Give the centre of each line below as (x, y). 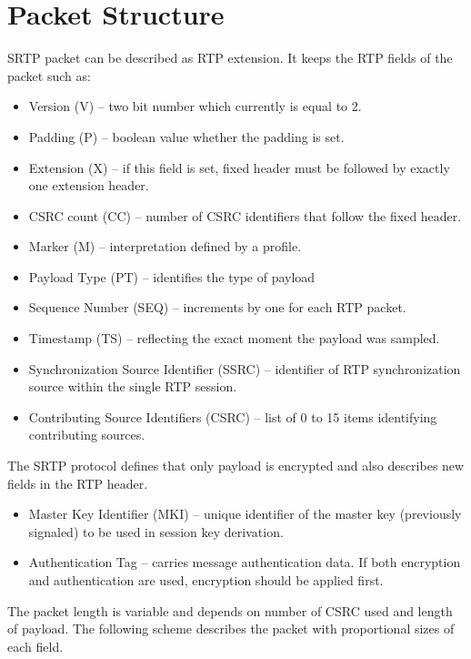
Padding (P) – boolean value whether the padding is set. (186, 136)
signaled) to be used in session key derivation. (156, 531)
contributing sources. (87, 435)
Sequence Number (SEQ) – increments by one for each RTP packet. (217, 307)
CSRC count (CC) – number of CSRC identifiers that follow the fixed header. (245, 215)
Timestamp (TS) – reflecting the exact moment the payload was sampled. (234, 338)
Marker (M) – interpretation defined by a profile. (165, 246)
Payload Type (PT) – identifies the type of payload (172, 276)
